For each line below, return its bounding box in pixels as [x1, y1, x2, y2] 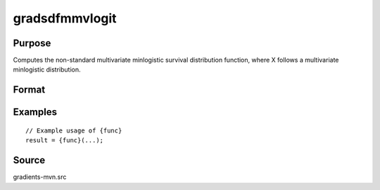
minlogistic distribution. [13, 65, 81, 74]
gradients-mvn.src [13, 172, 67, 182]
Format [13, 84, 46, 96]
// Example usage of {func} [25, 126, 122, 135]
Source [13, 154, 46, 166]
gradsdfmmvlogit [13, 11, 117, 26]
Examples [13, 106, 58, 118]
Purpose [13, 37, 51, 49]
